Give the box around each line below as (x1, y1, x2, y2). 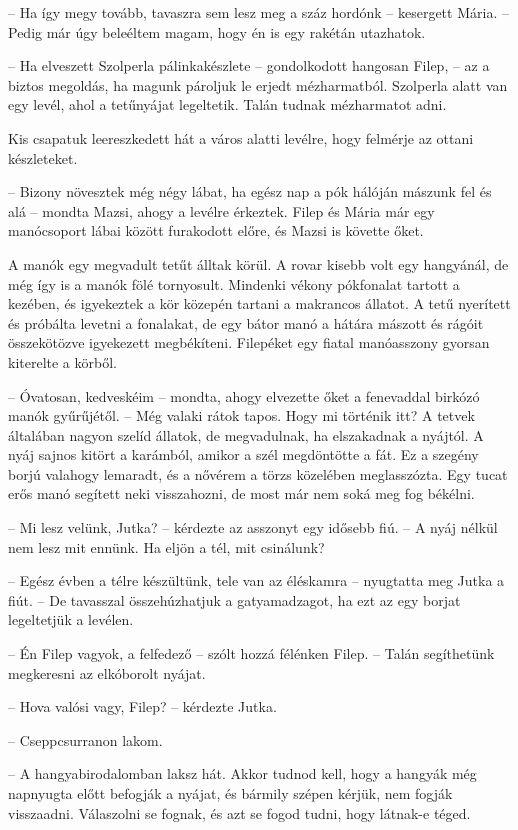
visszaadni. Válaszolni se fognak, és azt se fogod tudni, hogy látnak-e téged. (8, 802, 471, 823)
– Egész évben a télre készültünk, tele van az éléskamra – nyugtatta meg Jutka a (8, 570, 505, 591)
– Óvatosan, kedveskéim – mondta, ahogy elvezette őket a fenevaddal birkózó (8, 385, 480, 406)
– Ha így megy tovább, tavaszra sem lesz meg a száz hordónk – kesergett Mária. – (8, 2, 509, 22)
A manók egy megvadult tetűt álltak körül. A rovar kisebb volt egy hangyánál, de (8, 253, 509, 274)
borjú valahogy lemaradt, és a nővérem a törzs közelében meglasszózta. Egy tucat (8, 463, 508, 484)
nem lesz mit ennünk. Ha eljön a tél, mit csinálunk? (8, 536, 325, 557)
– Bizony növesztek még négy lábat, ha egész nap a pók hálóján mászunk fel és (8, 181, 492, 202)
